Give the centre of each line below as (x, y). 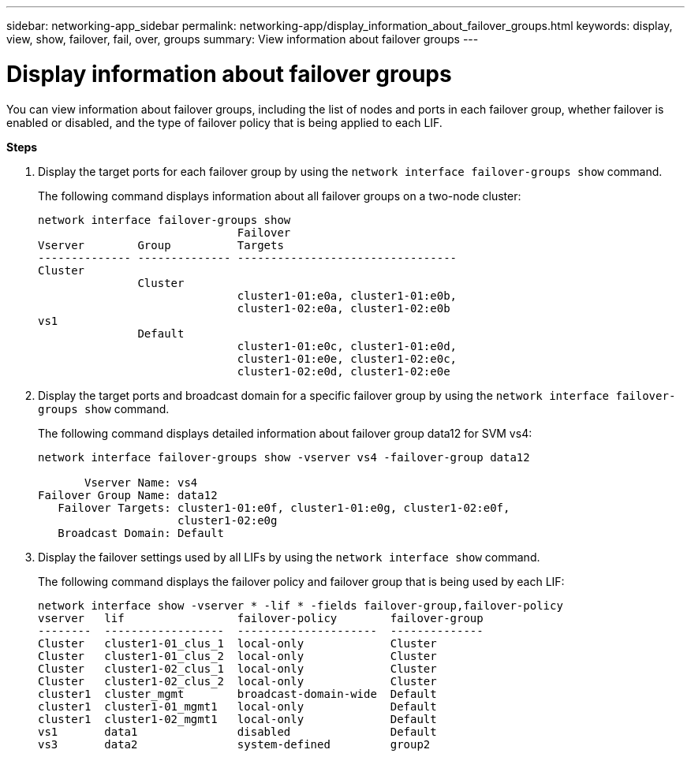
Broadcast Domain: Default (141, 533)
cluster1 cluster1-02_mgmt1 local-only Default (237, 719)
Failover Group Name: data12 (128, 495)
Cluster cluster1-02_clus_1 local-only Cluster (237, 668)
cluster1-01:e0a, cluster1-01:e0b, (347, 295)
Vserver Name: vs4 (141, 482)
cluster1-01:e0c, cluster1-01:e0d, (347, 346)
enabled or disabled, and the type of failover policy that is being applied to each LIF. (224, 122)
